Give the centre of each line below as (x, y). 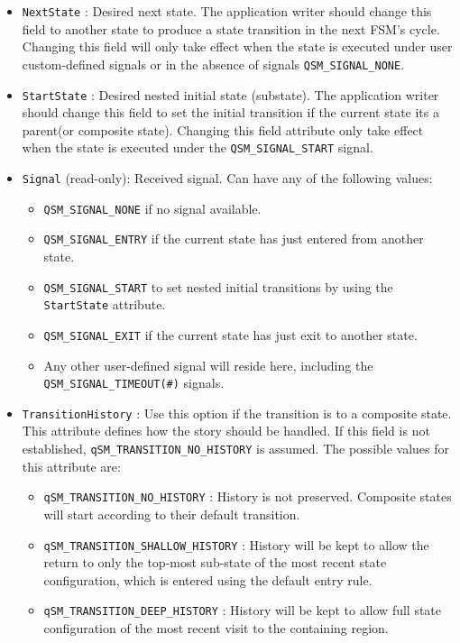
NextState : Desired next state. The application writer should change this (227, 11)
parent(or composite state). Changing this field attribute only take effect (223, 129)
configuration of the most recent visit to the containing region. (216, 628)
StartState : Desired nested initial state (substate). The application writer (230, 94)
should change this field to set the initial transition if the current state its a (230, 112)
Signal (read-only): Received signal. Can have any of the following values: (227, 178)
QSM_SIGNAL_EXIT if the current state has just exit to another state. (230, 334)
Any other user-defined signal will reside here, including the (208, 365)
